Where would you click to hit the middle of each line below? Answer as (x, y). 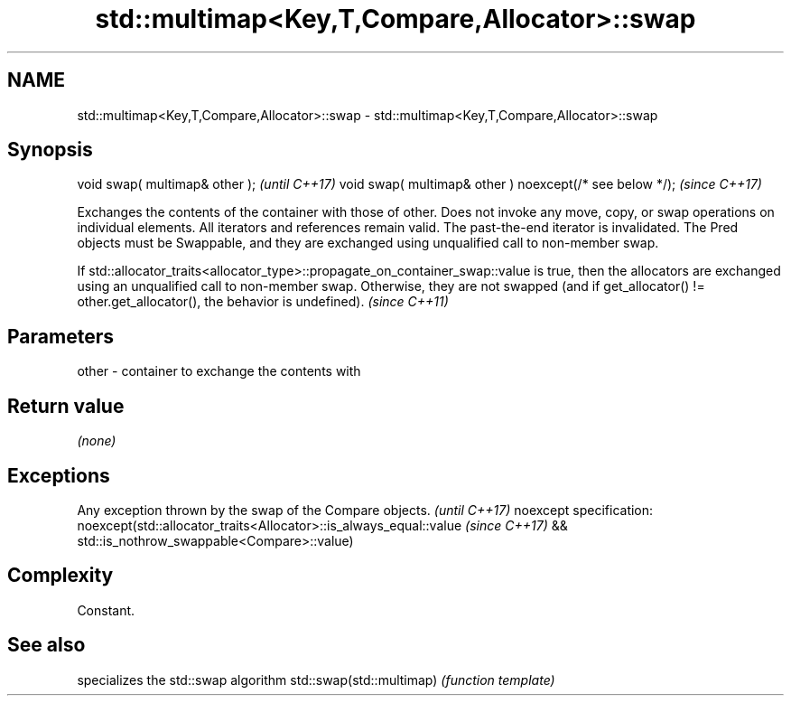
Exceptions (59, 475)
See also (47, 645)
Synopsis (50, 150)
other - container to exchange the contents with (219, 371)
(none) (97, 441)
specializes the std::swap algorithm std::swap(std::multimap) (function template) (316, 680)
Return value (66, 406)
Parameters (60, 336)
